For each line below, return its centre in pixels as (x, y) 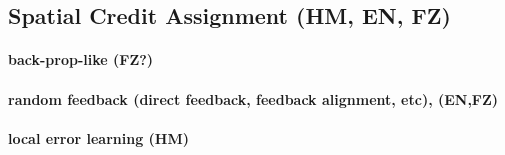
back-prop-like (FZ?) (81, 59)
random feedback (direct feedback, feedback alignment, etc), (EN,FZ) (253, 98)
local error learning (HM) (98, 137)
